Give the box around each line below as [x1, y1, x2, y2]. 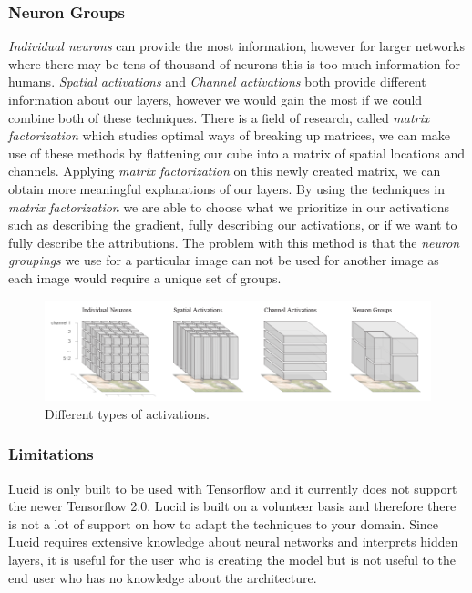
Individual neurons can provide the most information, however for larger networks [8, 36, 466, 56]
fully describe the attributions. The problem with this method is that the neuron [8, 232, 460, 251]
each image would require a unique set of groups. [8, 268, 282, 287]
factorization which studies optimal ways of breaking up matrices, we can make [8, 126, 451, 145]
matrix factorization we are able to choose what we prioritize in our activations [8, 197, 450, 216]
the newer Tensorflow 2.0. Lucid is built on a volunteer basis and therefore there [8, 496, 457, 516]
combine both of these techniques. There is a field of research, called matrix [8, 107, 430, 127]
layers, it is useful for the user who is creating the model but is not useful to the [8, 549, 457, 568]
